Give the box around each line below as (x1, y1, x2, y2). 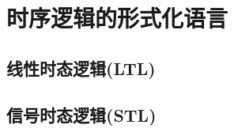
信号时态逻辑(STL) (6, 102, 157, 126)
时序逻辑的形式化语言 (6, 2, 228, 34)
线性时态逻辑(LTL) (6, 55, 156, 80)
